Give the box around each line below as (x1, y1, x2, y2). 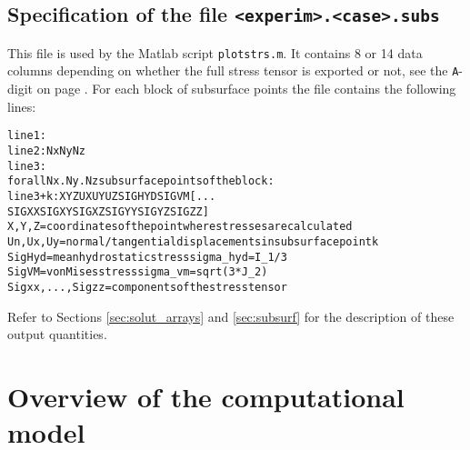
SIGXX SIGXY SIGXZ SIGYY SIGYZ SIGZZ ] (7, 205, 209, 218)
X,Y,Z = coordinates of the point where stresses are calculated (7, 220, 353, 234)
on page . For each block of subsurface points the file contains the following (36, 79, 456, 98)
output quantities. (7, 325, 107, 344)
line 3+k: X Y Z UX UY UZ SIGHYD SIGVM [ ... (7, 189, 216, 203)
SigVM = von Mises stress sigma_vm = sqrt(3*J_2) (7, 265, 268, 279)
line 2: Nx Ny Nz (7, 144, 85, 157)
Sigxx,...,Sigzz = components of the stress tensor (7, 280, 287, 294)
